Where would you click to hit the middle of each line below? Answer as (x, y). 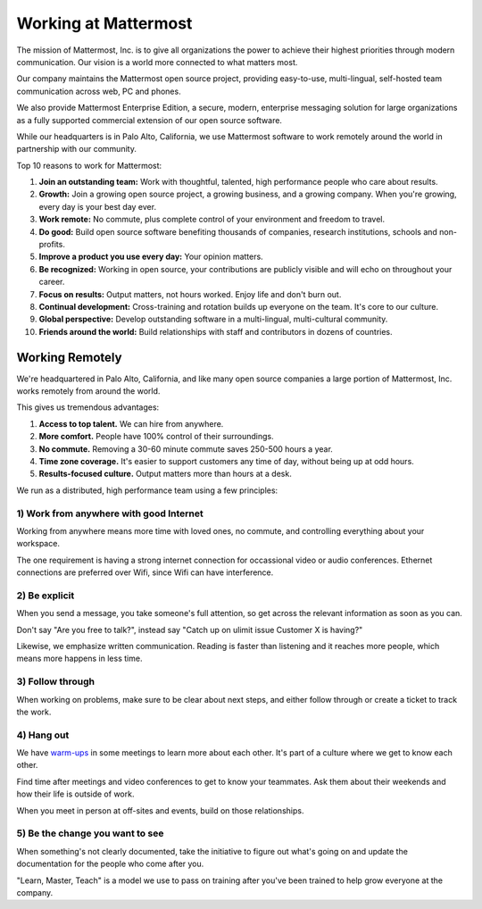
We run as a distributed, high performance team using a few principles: (147, 490)
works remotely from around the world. (88, 391)
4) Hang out (43, 735)
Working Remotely (69, 357)
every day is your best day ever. (97, 206)
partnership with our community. (77, 149)
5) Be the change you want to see (90, 833)
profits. (52, 245)
